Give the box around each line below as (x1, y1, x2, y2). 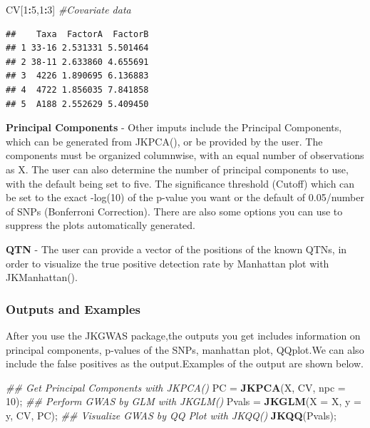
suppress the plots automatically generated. (6, 218, 195, 233)
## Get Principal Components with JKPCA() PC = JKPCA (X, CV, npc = (6, 379, 346, 394)
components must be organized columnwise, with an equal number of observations (6, 148, 364, 163)
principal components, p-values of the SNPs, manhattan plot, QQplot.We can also (6, 342, 364, 357)
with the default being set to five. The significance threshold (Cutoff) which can (6, 175, 355, 190)
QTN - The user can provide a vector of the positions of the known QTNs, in (6, 241, 347, 256)
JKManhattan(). (6, 270, 78, 285)
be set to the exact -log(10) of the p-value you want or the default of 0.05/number (6, 190, 364, 205)
